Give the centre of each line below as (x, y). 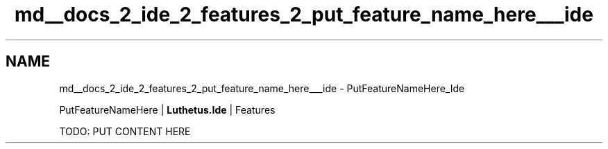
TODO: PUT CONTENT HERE (125, 131)
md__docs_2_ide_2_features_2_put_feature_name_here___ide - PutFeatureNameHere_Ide (262, 88)
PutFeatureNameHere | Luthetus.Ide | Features (167, 109)
